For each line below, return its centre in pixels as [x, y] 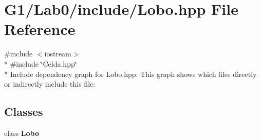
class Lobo [22, 133]
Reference [40, 29]
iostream [58, 54]
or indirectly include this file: [50, 84]
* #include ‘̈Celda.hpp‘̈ [41, 63]
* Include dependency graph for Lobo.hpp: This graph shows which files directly [130, 74]
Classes [24, 112]
